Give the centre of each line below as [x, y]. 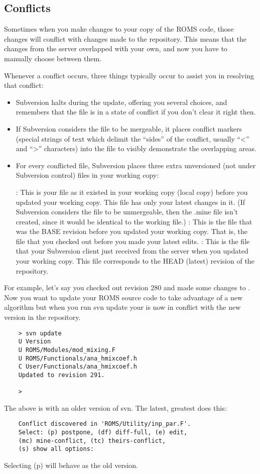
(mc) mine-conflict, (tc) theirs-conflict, [92, 441]
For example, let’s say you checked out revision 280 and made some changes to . [127, 287]
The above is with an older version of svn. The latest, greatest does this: [115, 407]
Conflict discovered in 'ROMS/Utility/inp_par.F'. [105, 424]
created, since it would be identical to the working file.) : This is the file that [134, 221]
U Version [35, 342]
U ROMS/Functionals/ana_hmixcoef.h [78, 358]
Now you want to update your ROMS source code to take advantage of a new [123, 297]
